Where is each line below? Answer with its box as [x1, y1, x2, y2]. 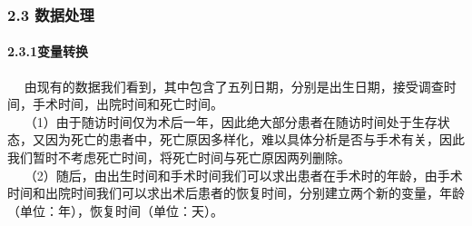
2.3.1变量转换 [7, 42, 89, 61]
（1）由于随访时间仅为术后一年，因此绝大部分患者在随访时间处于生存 [24, 112, 438, 131]
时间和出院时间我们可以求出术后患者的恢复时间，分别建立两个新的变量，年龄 [7, 183, 465, 202]
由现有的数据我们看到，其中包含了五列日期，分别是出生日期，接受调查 [24, 76, 444, 95]
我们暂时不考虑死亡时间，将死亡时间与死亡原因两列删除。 [7, 148, 350, 167]
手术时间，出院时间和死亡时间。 [32, 94, 223, 113]
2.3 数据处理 [7, 3, 94, 25]
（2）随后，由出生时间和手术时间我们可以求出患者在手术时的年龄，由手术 [24, 165, 463, 184]
